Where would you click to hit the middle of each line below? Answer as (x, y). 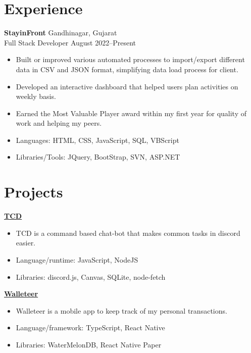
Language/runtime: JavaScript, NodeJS (77, 259)
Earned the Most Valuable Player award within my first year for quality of (131, 113)
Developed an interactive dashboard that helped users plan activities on (127, 86)
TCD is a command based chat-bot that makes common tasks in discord (128, 233)
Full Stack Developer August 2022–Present (70, 42)
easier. (26, 243)
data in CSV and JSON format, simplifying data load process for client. (127, 69)
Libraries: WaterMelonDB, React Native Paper (89, 344)
